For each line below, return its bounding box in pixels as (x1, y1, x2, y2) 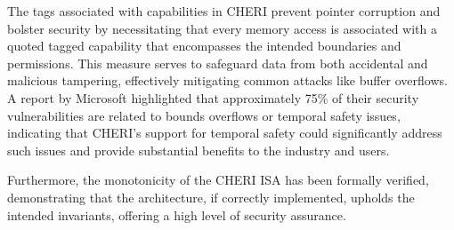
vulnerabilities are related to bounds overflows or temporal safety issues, (7, 106, 401, 124)
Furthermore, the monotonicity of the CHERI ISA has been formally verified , (7, 171, 429, 189)
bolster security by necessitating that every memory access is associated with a (7, 19, 437, 37)
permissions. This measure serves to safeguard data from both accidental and (7, 53, 428, 72)
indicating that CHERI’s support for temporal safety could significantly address (7, 123, 442, 142)
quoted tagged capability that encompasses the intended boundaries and (7, 36, 401, 55)
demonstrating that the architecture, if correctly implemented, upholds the (7, 187, 415, 206)
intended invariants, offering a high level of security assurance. (7, 205, 346, 224)
